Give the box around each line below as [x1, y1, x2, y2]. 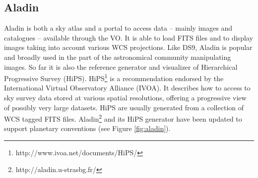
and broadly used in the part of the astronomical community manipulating [4, 51, 231, 62]
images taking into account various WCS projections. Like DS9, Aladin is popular [4, 42, 253, 52]
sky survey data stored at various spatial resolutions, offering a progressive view [4, 92, 247, 103]
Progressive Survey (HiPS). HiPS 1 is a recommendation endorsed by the [4, 72, 224, 83]
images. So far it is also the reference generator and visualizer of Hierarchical [4, 61, 238, 72]
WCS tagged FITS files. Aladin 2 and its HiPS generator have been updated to [4, 112, 242, 124]
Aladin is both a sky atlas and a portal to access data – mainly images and [4, 23, 233, 33]
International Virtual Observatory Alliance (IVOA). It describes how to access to [4, 83, 251, 93]
